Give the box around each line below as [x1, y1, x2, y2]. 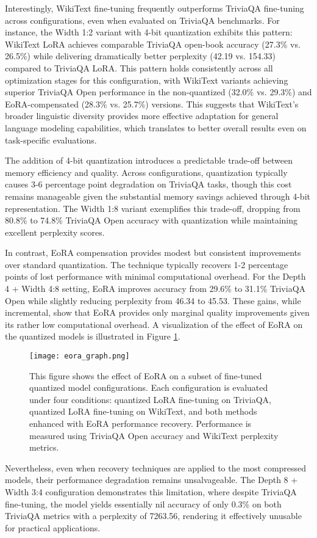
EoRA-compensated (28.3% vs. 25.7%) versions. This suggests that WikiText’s [5, 97, 299, 110]
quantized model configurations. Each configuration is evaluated [29, 381, 268, 394]
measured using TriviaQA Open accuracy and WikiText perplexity [29, 429, 279, 442]
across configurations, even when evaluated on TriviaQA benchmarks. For [5, 13, 280, 26]
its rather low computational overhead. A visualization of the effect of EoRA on [5, 318, 303, 330]
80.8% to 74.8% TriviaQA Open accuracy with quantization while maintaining [5, 214, 298, 227]
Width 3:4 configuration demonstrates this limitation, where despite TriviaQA [5, 485, 297, 498]
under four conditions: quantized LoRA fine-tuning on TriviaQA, [29, 393, 271, 405]
